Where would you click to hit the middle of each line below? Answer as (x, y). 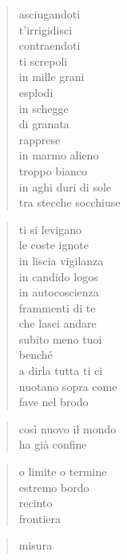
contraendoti (50, 45)
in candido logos (58, 276)
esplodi (36, 92)
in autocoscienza (59, 292)
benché (36, 355)
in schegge (44, 108)
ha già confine (53, 444)
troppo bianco (53, 170)
